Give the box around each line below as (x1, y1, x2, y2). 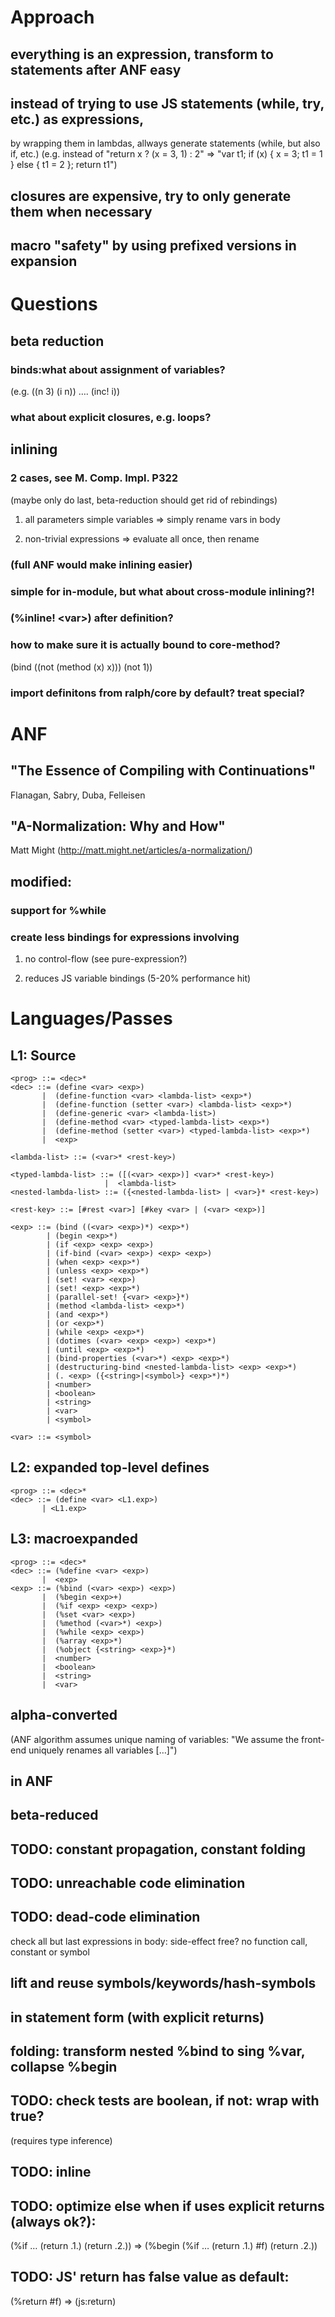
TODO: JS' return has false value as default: (10, 2269, 290, 2286)
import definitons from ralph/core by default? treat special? (10, 686, 306, 700)
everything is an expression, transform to (10, 46, 274, 63)
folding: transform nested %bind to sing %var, (10, 2043, 306, 2060)
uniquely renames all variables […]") (28, 1744, 178, 1756)
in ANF (10, 1772, 53, 1790)
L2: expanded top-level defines (10, 1459, 210, 1476)
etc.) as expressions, (10, 111, 145, 128)
